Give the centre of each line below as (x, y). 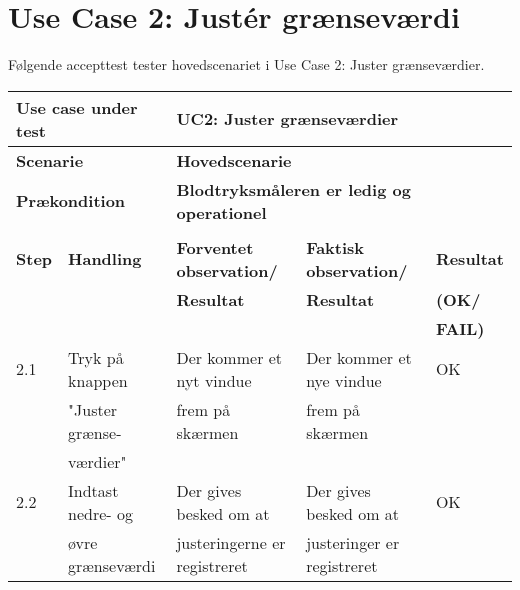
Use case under (77, 107)
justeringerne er (231, 542)
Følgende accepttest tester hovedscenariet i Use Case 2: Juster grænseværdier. (246, 64)
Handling (105, 259)
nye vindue (344, 380)
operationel (221, 212)
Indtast (93, 490)
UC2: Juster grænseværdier (287, 119)
